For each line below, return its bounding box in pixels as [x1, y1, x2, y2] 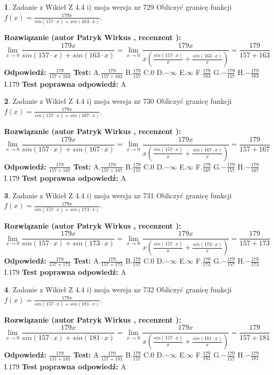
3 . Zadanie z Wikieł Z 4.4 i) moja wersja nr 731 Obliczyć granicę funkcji [4, 190, 232, 200]
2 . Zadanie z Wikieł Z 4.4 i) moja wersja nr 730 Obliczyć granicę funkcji [4, 96, 232, 106]
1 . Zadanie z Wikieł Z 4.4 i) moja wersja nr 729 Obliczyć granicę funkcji [4, 2, 232, 12]
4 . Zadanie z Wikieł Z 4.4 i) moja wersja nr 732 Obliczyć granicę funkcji [4, 284, 232, 294]
